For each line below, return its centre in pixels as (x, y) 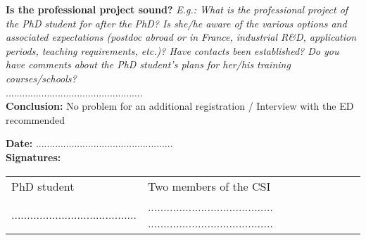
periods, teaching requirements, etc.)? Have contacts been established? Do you (172, 50)
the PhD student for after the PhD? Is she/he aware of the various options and (176, 23)
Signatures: (33, 157)
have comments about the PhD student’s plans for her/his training (148, 64)
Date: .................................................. (89, 143)
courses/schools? (41, 78)
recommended (36, 119)
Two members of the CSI (209, 186)
